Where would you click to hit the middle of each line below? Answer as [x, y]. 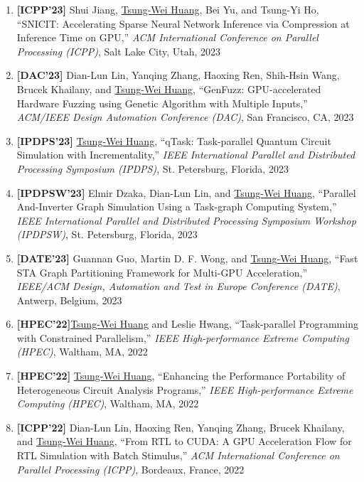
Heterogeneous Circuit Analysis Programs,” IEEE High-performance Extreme [185, 389]
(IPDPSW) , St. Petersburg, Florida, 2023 [107, 234]
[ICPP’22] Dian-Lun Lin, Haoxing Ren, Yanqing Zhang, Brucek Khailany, [181, 427]
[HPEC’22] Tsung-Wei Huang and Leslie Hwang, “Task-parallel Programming [187, 324]
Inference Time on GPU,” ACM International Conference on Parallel [167, 37]
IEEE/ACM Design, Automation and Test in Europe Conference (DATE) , [178, 286]
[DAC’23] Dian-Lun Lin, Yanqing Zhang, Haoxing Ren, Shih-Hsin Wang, [178, 75]
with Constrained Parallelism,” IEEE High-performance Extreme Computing [183, 337]
